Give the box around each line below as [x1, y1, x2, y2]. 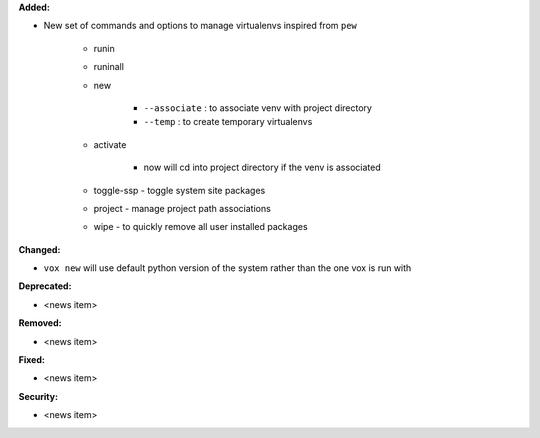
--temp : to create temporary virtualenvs [143, 116, 313, 128]
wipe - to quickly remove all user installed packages [93, 221, 309, 233]
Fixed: [18, 354, 45, 366]
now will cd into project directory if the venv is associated [143, 161, 381, 174]
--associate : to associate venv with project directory [143, 101, 372, 114]
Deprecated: [18, 280, 72, 292]
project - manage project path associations [93, 202, 272, 214]
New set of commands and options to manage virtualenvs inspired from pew [43, 20, 357, 32]
